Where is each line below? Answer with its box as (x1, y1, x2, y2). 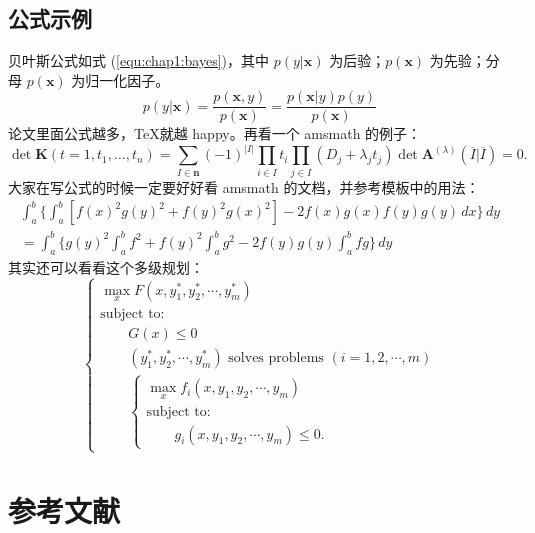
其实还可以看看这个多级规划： (8, 256, 204, 277)
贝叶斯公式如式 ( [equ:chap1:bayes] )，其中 (8, 50, 270, 71)
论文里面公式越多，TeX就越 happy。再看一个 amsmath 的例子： (8, 123, 422, 144)
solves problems (228, 350, 324, 365)
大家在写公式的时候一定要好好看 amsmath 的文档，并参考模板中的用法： (8, 176, 480, 197)
